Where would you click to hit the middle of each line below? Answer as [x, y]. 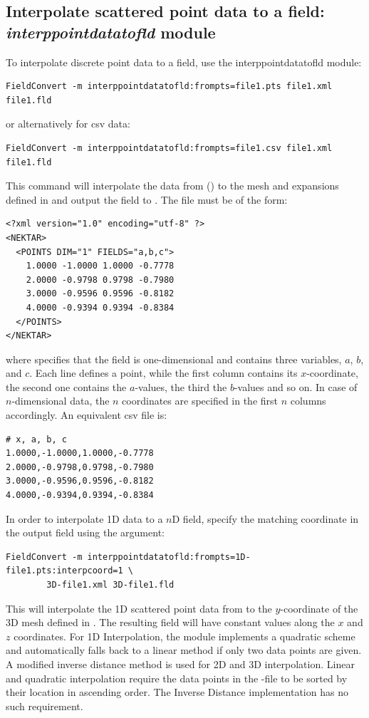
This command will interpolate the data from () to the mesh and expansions [172, 186]
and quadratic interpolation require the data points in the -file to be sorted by [177, 678]
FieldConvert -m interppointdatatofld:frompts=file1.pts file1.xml [169, 87]
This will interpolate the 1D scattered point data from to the [139, 608]
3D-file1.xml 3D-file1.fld [110, 585]
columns [308, 401]
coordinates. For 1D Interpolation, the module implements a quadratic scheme [184, 636]
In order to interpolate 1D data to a [84, 518]
